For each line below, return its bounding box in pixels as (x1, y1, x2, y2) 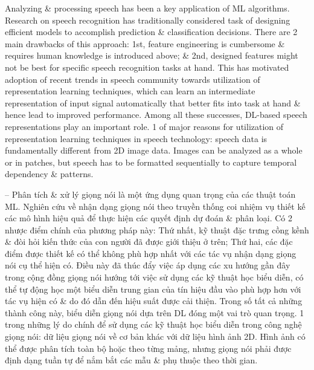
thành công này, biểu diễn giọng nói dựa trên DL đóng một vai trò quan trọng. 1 (5, 306, 304, 319)
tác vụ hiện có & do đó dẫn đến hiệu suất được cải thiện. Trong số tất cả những (5, 294, 303, 307)
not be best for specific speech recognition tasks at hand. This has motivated (5, 60, 289, 73)
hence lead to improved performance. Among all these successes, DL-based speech (5, 108, 307, 121)
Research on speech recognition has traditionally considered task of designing (5, 13, 290, 26)
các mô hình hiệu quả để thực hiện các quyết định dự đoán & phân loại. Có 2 (5, 212, 293, 224)
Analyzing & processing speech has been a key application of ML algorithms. (5, 2, 290, 14)
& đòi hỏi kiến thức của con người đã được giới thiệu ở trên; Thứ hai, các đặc (5, 235, 293, 248)
